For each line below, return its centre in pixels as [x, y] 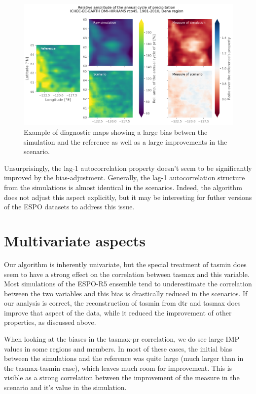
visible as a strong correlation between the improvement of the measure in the [122, 377]
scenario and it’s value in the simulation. [65, 387]
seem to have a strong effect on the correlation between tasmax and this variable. [127, 274]
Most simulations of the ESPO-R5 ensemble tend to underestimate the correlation [128, 284]
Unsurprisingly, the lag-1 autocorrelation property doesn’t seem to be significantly [128, 168]
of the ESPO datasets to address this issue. [69, 207]
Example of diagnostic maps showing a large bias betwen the [116, 132]
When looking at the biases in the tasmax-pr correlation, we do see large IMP [122, 339]
